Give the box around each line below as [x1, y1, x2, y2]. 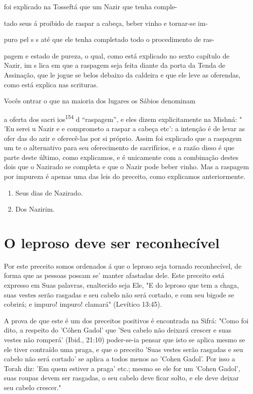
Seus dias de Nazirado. [15, 187, 83, 197]
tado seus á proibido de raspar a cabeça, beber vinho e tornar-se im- [4, 18, 208, 28]
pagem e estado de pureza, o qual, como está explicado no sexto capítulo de [4, 50, 230, 60]
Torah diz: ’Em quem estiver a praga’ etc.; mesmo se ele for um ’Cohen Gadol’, [4, 363, 240, 373]
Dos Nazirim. [15, 204, 55, 214]
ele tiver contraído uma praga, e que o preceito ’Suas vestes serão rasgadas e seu [4, 344, 243, 354]
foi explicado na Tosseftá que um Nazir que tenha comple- [4, 1, 178, 11]
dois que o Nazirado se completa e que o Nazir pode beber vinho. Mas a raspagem [4, 161, 249, 172]
